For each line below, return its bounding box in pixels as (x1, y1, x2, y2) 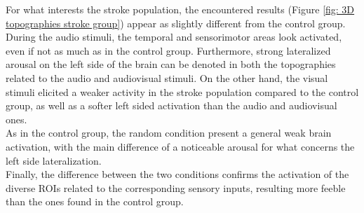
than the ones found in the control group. (6, 194, 184, 209)
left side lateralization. (6, 153, 102, 167)
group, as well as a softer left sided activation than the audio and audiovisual (6, 98, 337, 113)
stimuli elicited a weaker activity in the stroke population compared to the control (6, 84, 359, 99)
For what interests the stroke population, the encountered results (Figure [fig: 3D (6, 2, 355, 16)
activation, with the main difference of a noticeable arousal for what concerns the (6, 139, 355, 153)
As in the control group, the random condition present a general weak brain (6, 125, 332, 140)
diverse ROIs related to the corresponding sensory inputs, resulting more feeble (6, 180, 346, 195)
